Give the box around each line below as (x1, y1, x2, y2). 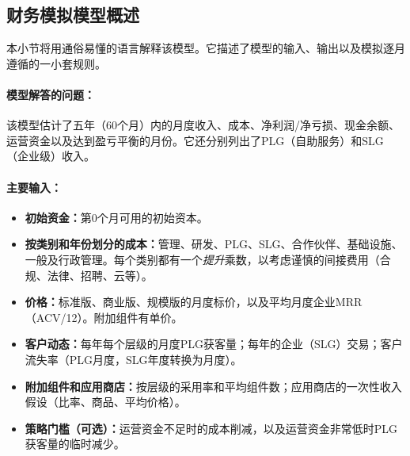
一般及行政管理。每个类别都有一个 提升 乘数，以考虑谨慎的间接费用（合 (25, 251, 391, 267)
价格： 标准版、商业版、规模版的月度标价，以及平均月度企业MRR (25, 293, 363, 310)
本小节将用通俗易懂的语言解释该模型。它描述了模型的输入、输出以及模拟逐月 (6, 40, 405, 56)
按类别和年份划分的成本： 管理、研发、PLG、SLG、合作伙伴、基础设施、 (25, 236, 403, 252)
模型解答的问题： (6, 86, 95, 102)
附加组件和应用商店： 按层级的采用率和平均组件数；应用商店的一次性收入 (25, 377, 402, 394)
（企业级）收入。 (6, 148, 95, 164)
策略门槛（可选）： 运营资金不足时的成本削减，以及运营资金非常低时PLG (25, 420, 398, 436)
